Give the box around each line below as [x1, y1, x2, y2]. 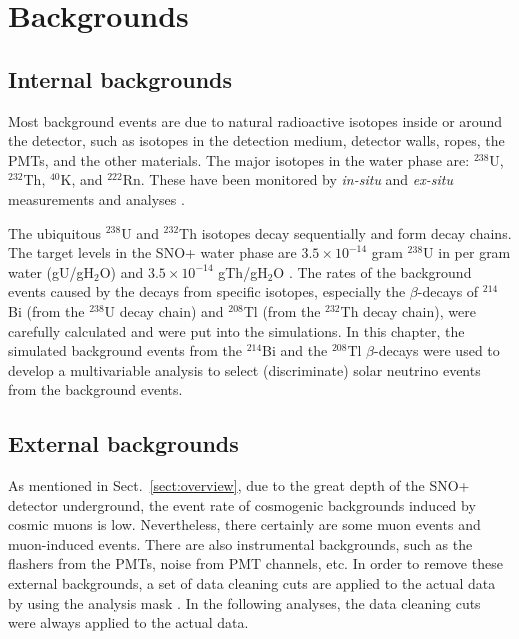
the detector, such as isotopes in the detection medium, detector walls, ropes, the [8, 130, 505, 151]
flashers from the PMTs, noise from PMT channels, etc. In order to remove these [8, 553, 503, 574]
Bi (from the [8, 300, 85, 321]
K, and [60, 169, 103, 190]
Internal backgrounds [8, 63, 233, 94]
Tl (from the [243, 300, 321, 321]
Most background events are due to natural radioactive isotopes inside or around [8, 110, 503, 131]
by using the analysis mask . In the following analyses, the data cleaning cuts [8, 592, 481, 613]
